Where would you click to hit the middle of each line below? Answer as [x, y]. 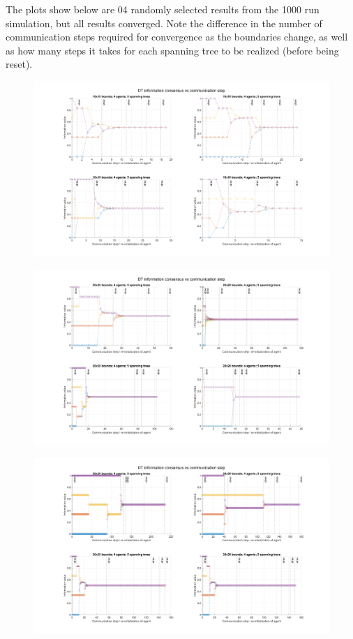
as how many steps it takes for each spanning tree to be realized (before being [172, 50]
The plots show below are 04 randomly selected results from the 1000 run [163, 9]
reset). [19, 64]
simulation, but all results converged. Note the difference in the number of [164, 23]
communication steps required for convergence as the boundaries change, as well [177, 37]
